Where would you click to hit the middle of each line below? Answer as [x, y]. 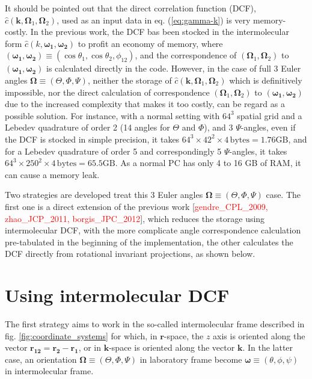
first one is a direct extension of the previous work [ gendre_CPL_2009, [136, 206]
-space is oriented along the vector [172, 347]
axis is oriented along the [259, 335]
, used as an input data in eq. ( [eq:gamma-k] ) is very [154, 20]
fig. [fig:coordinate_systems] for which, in [81, 335]
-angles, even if [268, 127]
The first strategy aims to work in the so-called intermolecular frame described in [155, 324]
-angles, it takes [258, 151]
